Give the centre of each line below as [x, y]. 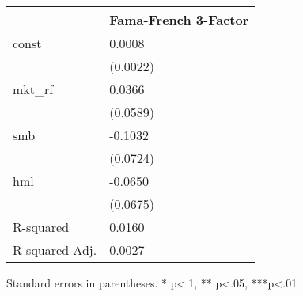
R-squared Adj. [55, 250]
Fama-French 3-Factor [179, 19]
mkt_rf [33, 89]
